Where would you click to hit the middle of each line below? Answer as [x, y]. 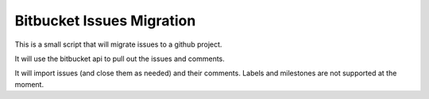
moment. [29, 84]
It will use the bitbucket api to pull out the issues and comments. [120, 59]
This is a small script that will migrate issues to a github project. [118, 44]
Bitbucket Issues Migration [105, 21]
